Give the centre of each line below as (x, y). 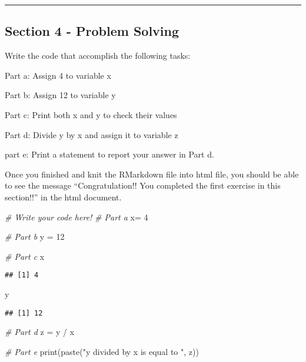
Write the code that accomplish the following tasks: (98, 56)
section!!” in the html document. (63, 197)
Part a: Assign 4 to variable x (58, 75)
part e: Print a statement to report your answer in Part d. (109, 154)
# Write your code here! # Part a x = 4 (76, 217)
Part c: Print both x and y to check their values (91, 114)
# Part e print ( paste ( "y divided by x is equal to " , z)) (102, 351)
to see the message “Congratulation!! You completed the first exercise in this (143, 185)
